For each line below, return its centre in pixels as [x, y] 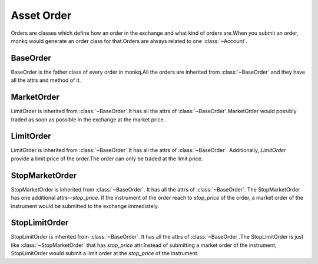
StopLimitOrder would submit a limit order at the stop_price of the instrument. [105, 253]
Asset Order [41, 15]
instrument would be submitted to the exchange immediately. [85, 206]
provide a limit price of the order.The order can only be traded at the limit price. [107, 159]
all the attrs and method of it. [46, 80]
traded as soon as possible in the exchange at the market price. [88, 119]
